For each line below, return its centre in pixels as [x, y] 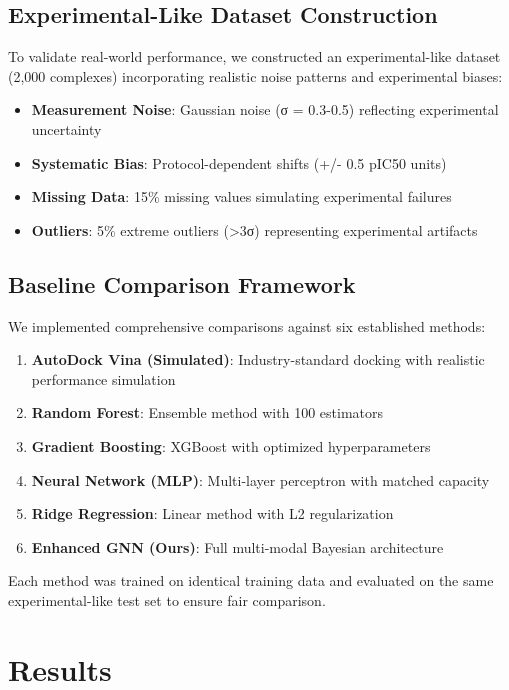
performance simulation [103, 378]
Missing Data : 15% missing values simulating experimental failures [241, 196]
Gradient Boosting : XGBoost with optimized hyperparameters [231, 445]
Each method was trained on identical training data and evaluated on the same [251, 580]
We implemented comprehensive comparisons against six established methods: [247, 325]
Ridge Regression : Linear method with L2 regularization [212, 513]
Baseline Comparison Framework [182, 283]
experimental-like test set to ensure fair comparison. [167, 599]
